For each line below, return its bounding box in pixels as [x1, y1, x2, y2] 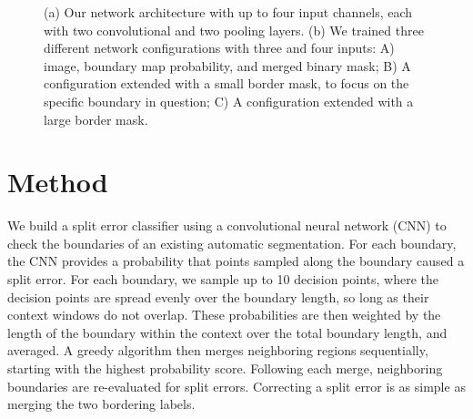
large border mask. [44, 109, 148, 128]
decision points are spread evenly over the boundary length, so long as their [7, 287, 429, 306]
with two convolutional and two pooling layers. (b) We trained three [44, 20, 424, 39]
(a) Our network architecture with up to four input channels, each [44, 3, 413, 21]
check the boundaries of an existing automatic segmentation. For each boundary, [7, 233, 457, 252]
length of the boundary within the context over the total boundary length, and [7, 322, 448, 342]
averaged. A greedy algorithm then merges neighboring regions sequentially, [7, 341, 428, 360]
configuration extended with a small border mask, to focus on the [44, 74, 409, 93]
